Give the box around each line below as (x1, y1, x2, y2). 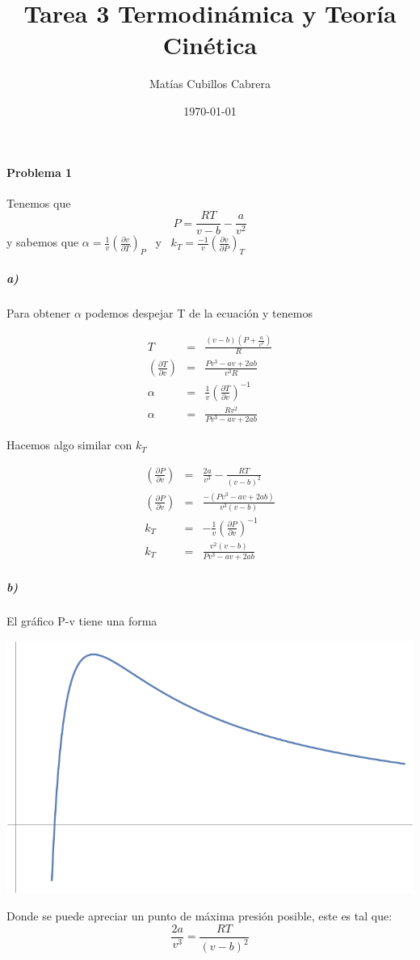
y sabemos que (6, 234, 79, 251)
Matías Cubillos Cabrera (149, 75, 271, 92)
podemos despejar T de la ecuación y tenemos (85, 304, 313, 321)
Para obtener (6, 304, 71, 321)
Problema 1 (6, 163, 73, 180)
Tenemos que (6, 194, 71, 211)
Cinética (162, 28, 258, 61)
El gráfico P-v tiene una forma (6, 613, 157, 629)
